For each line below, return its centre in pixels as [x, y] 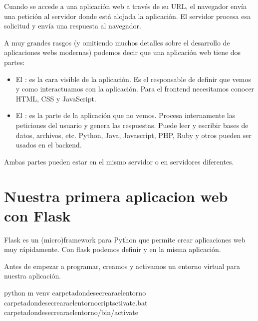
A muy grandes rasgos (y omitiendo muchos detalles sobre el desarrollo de [117, 42]
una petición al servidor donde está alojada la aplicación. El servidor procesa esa [127, 16]
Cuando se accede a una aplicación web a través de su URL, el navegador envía [125, 6]
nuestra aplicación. [33, 276]
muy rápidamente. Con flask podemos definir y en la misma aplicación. [113, 249]
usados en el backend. [49, 145]
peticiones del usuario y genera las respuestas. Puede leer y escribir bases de [132, 125]
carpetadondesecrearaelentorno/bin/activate [71, 312]
